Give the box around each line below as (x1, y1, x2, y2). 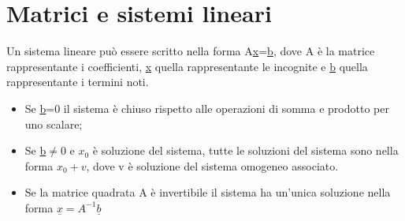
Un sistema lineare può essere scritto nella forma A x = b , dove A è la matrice (6, 43, 375, 59)
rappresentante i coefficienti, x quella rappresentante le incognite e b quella (6, 58, 368, 74)
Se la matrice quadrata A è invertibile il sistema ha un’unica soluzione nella (24, 184, 391, 200)
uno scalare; (24, 115, 83, 132)
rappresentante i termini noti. (6, 73, 149, 90)
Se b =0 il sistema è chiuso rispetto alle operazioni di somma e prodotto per (24, 99, 389, 116)
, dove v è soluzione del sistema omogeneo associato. (86, 157, 339, 174)
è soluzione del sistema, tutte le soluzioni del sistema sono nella (92, 142, 399, 159)
